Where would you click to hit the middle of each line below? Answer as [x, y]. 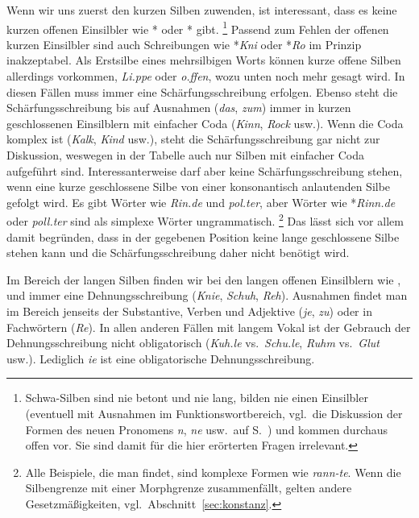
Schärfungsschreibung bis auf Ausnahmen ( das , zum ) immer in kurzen [179, 108]
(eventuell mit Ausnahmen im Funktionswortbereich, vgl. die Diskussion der [214, 413]
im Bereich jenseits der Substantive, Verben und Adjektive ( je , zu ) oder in [189, 311]
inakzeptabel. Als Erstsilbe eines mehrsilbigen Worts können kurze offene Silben [204, 60]
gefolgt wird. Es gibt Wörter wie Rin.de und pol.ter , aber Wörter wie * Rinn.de [201, 202]
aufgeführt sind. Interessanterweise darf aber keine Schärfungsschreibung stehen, [205, 170]
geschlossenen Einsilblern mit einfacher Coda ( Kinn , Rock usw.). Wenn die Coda [205, 123]
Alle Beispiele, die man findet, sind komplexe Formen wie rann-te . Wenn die [213, 472]
